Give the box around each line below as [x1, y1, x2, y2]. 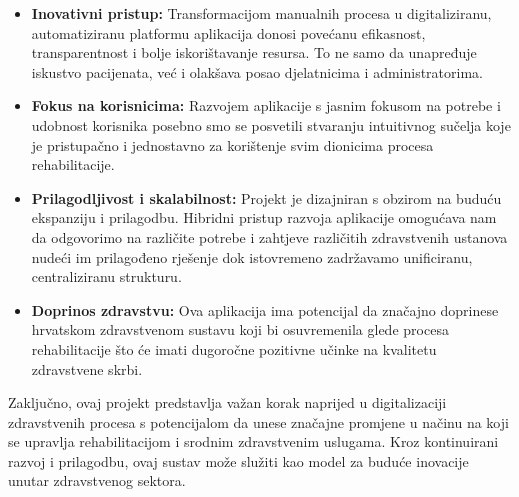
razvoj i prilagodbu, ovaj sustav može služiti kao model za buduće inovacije [8, 450, 469, 471]
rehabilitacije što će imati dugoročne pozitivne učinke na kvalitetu [31, 338, 437, 359]
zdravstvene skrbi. [31, 358, 143, 379]
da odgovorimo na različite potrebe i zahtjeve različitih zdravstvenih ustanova [31, 226, 508, 247]
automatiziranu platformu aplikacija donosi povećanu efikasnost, [31, 22, 426, 43]
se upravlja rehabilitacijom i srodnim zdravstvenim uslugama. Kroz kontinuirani [8, 431, 499, 452]
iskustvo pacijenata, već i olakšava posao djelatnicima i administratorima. [31, 61, 483, 82]
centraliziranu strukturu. [31, 266, 182, 287]
